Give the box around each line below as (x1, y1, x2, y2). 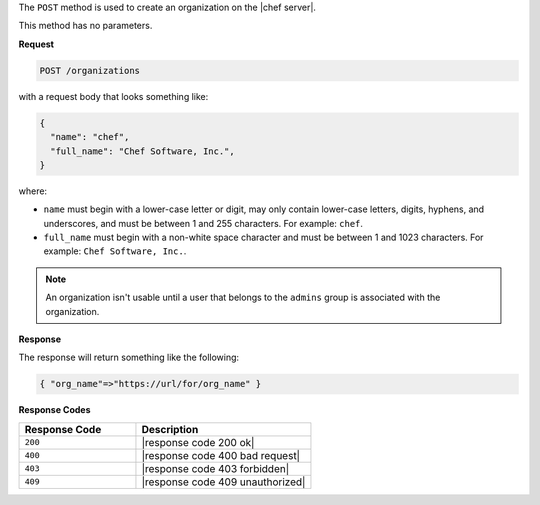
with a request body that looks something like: (18, 90, 209, 102)
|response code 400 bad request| (141, 448, 300, 462)
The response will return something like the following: (18, 351, 240, 364)
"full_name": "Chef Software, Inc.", (50, 145, 235, 157)
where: (18, 185, 48, 197)
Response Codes (18, 404, 91, 416)
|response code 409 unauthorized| (141, 475, 306, 489)
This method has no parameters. (18, 20, 153, 32)
